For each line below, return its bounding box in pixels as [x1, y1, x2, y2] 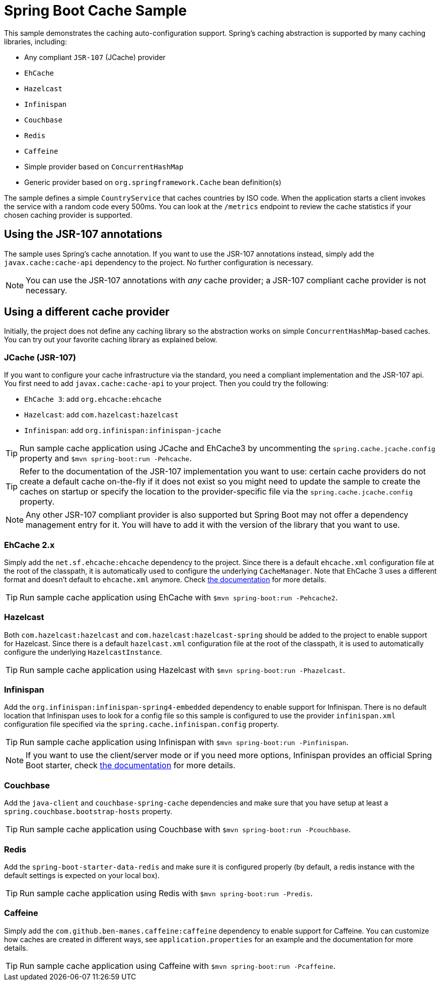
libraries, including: [4, 37, 67, 46]
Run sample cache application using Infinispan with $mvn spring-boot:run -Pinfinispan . [20, 737, 349, 748]
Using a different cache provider [4, 305, 170, 319]
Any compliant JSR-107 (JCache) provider [24, 52, 166, 61]
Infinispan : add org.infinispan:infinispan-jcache [24, 426, 221, 435]
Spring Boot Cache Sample [4, 2, 187, 19]
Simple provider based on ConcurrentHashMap [24, 162, 184, 171]
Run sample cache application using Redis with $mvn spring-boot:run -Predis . [20, 888, 313, 898]
